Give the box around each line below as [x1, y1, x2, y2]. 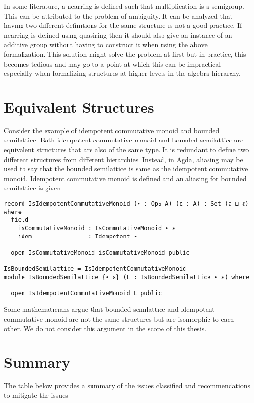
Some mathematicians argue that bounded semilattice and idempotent [4, 304, 215, 314]
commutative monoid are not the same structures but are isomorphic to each [4, 313, 234, 324]
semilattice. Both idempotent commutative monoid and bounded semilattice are [4, 135, 244, 145]
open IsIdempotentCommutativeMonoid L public [11, 290, 162, 297]
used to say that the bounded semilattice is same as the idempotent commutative [4, 164, 248, 174]
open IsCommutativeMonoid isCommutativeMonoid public [11, 249, 190, 256]
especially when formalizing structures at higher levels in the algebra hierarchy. [4, 68, 241, 78]
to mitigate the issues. [4, 390, 70, 400]
